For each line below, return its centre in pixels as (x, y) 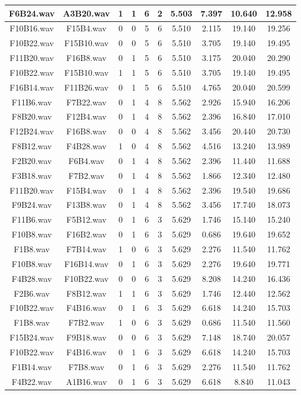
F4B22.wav (32, 381)
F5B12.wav (87, 219)
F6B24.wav (32, 13)
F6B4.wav (87, 160)
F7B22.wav (87, 102)
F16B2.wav (87, 234)
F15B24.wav (32, 337)
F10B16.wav (32, 28)
